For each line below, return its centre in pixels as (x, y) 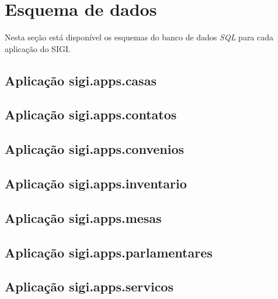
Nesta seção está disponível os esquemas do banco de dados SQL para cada (139, 37)
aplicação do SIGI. (38, 48)
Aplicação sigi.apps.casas (81, 80)
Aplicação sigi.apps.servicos (89, 286)
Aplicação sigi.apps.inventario (96, 183)
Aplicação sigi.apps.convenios (95, 149)
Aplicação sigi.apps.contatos (91, 114)
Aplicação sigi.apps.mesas (83, 217)
